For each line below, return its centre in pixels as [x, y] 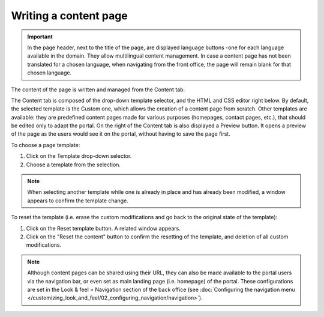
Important [40, 37]
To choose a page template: [46, 145]
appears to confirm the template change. [78, 201]
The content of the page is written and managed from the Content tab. [98, 89]
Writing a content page [70, 16]
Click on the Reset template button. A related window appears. [103, 228]
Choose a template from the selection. [73, 165]
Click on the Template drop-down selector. [79, 156]
